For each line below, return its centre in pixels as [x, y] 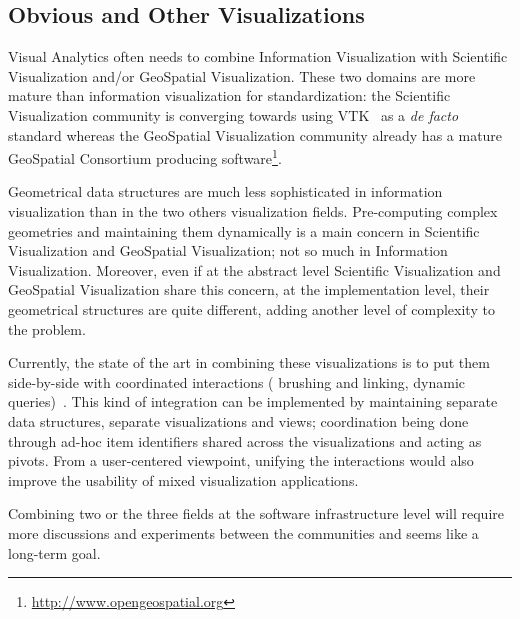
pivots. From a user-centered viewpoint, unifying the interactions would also [241, 460]
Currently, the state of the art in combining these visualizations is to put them [249, 362]
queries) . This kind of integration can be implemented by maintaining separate [253, 401]
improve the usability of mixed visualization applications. [183, 479]
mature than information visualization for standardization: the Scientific [229, 95]
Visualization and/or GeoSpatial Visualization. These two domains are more [242, 75]
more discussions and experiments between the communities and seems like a [243, 532]
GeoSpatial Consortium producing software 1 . [145, 156]
